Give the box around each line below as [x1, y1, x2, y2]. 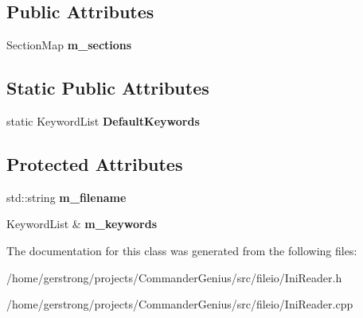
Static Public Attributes [6, 76, 209, 100]
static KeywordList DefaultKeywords [6, 113, 200, 129]
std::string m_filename [6, 188, 127, 205]
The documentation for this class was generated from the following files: [6, 242, 357, 258]
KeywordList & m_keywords [6, 215, 157, 232]
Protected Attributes [6, 151, 183, 176]
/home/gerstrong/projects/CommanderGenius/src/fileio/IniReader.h [6, 269, 342, 285]
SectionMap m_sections [6, 37, 132, 53]
